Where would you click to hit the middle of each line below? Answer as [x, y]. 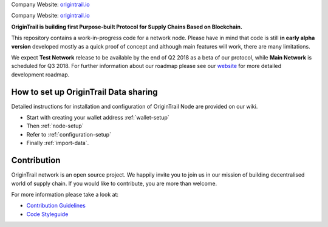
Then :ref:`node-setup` [55, 126]
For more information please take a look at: [65, 194]
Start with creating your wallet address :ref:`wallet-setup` [98, 118]
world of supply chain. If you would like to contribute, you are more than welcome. [114, 183]
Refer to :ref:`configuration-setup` [69, 134]
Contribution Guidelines [56, 206]
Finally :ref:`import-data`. [58, 143]
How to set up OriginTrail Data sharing [84, 92]
